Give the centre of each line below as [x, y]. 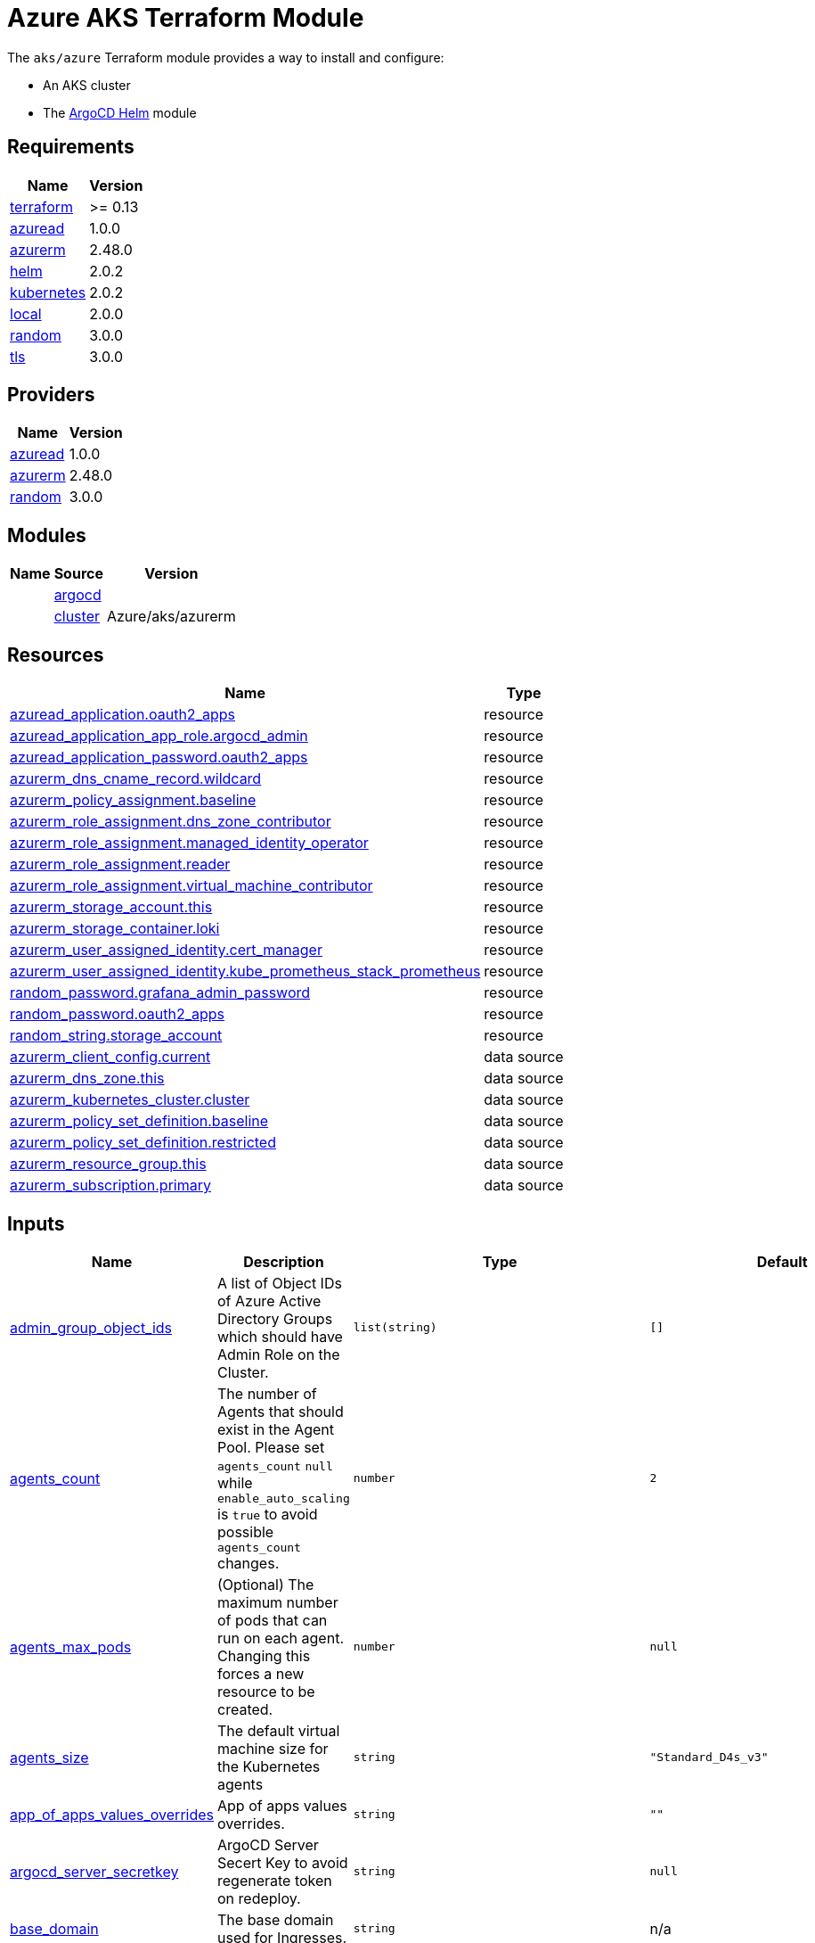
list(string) [395, 1328]
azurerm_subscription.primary [110, 1186]
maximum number [278, 1602]
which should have [280, 1336]
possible [246, 1531]
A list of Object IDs [280, 1283]
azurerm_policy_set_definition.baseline [139, 1121]
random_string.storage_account [116, 1036]
